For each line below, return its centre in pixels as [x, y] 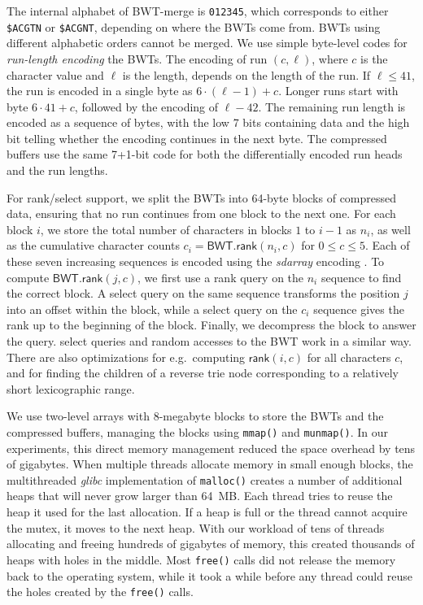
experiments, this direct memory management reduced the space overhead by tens [211, 448]
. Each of [387, 245]
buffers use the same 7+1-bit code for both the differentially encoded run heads [205, 154]
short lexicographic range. [71, 388]
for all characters [349, 357]
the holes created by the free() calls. [100, 592]
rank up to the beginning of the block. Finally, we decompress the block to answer [211, 325]
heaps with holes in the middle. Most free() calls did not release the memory [201, 559]
